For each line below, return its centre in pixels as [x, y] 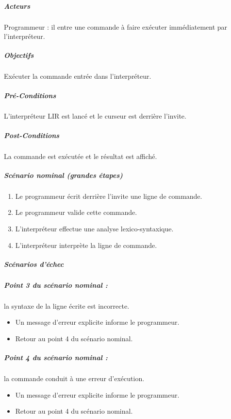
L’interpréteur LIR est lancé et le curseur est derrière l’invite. [95, 116]
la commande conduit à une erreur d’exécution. [74, 378]
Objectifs [19, 55]
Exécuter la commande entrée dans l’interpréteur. [78, 76]
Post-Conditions [32, 135]
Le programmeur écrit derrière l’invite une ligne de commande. [109, 196]
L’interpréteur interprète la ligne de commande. [86, 245]
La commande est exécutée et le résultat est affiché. [81, 156]
